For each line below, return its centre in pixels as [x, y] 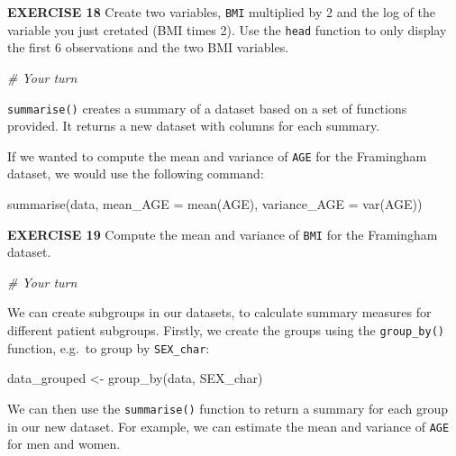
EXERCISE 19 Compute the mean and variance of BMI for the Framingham [223, 234]
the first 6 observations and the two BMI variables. [148, 47]
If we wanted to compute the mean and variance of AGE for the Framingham [217, 155]
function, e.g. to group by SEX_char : [109, 347]
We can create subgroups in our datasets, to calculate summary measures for [219, 312]
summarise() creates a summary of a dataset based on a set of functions [207, 108]
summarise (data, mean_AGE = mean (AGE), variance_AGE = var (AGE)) [215, 204]
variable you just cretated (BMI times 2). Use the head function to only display [227, 29]
